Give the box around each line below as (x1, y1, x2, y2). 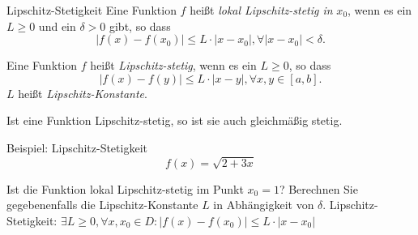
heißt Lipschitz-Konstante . (18, 84, 147, 101)
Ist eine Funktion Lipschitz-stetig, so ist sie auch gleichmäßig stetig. (6, 112, 343, 129)
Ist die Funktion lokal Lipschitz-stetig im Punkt (6, 180, 244, 197)
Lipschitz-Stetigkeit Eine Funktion (6, 2, 177, 18)
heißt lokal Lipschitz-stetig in (190, 2, 333, 18)
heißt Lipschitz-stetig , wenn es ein (90, 57, 257, 74)
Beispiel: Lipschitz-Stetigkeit (6, 139, 147, 156)
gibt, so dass (109, 17, 171, 34)
